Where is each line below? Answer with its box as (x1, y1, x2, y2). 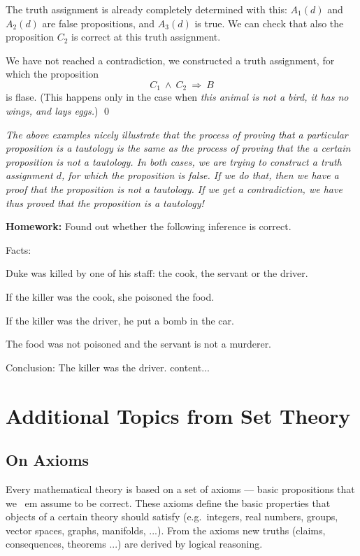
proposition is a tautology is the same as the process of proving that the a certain (6, 141, 351, 155)
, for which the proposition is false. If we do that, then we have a (61, 168, 339, 183)
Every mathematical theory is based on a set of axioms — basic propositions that (6, 481, 355, 496)
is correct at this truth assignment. (71, 29, 221, 44)
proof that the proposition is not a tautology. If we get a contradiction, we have (6, 181, 343, 196)
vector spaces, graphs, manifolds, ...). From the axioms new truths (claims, (6, 522, 326, 537)
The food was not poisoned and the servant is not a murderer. (6, 336, 272, 351)
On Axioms (6, 449, 89, 471)
